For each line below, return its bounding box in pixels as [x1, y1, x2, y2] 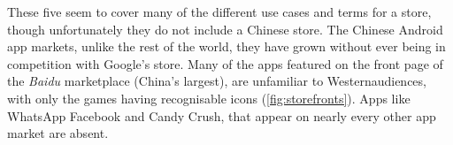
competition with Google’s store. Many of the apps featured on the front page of [7, 54, 443, 72]
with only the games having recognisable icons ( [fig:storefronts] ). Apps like [7, 88, 411, 107]
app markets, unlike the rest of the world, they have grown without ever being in [7, 37, 446, 56]
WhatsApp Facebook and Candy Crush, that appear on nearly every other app [7, 106, 436, 125]
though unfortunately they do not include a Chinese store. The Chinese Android [7, 19, 443, 38]
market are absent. [7, 124, 109, 142]
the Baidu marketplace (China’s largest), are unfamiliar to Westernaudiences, [7, 72, 426, 90]
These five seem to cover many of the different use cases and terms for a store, [7, 3, 432, 20]
